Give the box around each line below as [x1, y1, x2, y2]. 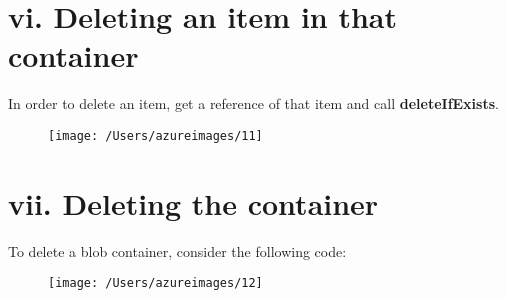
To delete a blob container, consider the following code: [8, 240, 347, 261]
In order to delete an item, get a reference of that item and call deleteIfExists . [8, 93, 499, 114]
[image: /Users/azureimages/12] [48, 276, 263, 291]
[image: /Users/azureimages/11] [48, 128, 263, 143]
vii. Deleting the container [8, 182, 379, 223]
